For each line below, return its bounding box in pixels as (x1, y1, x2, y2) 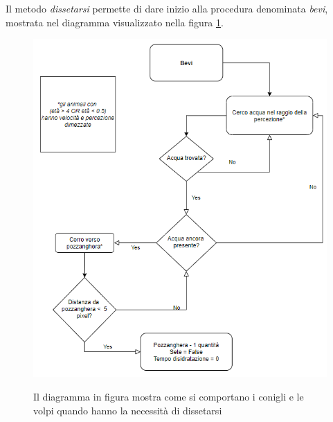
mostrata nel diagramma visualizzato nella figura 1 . (6, 15, 224, 29)
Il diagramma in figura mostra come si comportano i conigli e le (33, 389, 304, 403)
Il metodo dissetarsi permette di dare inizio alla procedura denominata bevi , (6, 1, 328, 15)
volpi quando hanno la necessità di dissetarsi (33, 403, 222, 417)
